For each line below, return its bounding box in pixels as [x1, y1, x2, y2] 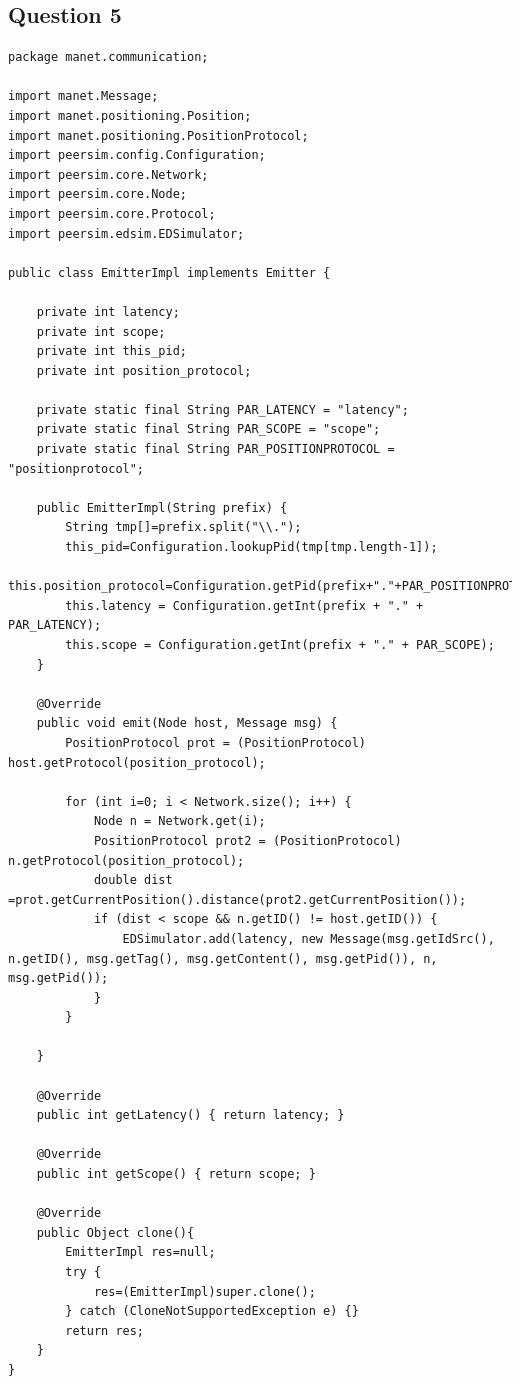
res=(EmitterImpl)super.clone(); [93, 1284, 316, 1299]
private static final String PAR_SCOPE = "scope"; [36, 422, 381, 437]
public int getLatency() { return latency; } [36, 1108, 345, 1123]
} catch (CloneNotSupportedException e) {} [65, 1304, 359, 1319]
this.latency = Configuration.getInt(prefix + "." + [65, 598, 424, 613]
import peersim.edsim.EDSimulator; [8, 226, 245, 241]
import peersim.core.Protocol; [8, 206, 216, 221]
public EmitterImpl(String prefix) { [36, 500, 288, 515]
